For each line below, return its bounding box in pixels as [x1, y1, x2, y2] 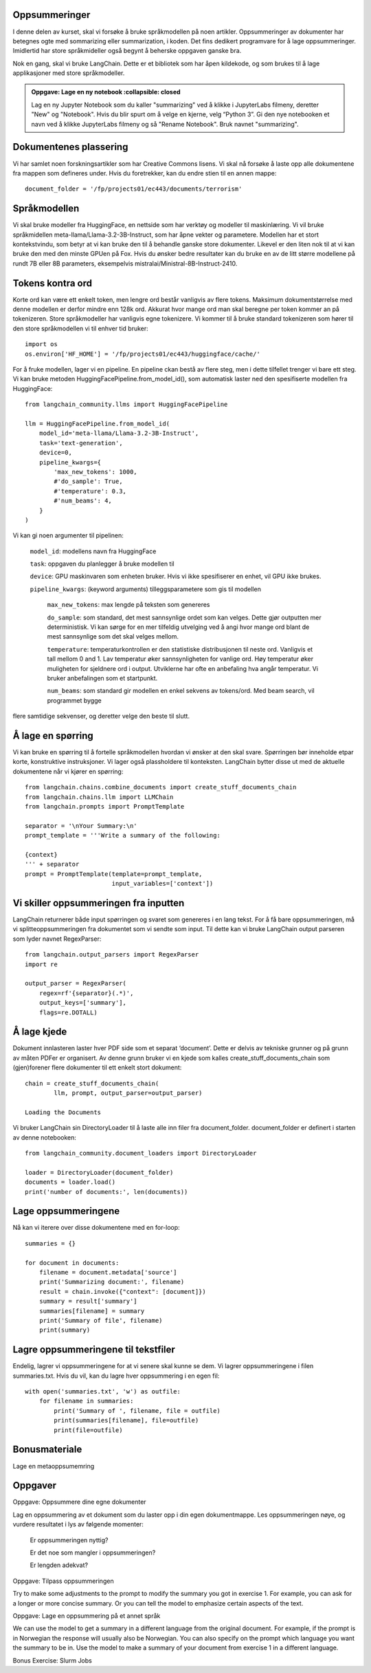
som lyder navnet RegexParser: [12, 935, 102, 943]
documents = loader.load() [25, 1178, 116, 1186]
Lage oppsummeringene [12, 1205, 120, 1217]
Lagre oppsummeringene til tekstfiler [12, 1344, 175, 1356]
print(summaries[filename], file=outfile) [54, 1416, 199, 1425]
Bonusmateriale [12, 1444, 82, 1456]
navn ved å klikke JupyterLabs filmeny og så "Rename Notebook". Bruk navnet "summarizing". [31, 120, 299, 128]
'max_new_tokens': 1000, [54, 468, 137, 476]
